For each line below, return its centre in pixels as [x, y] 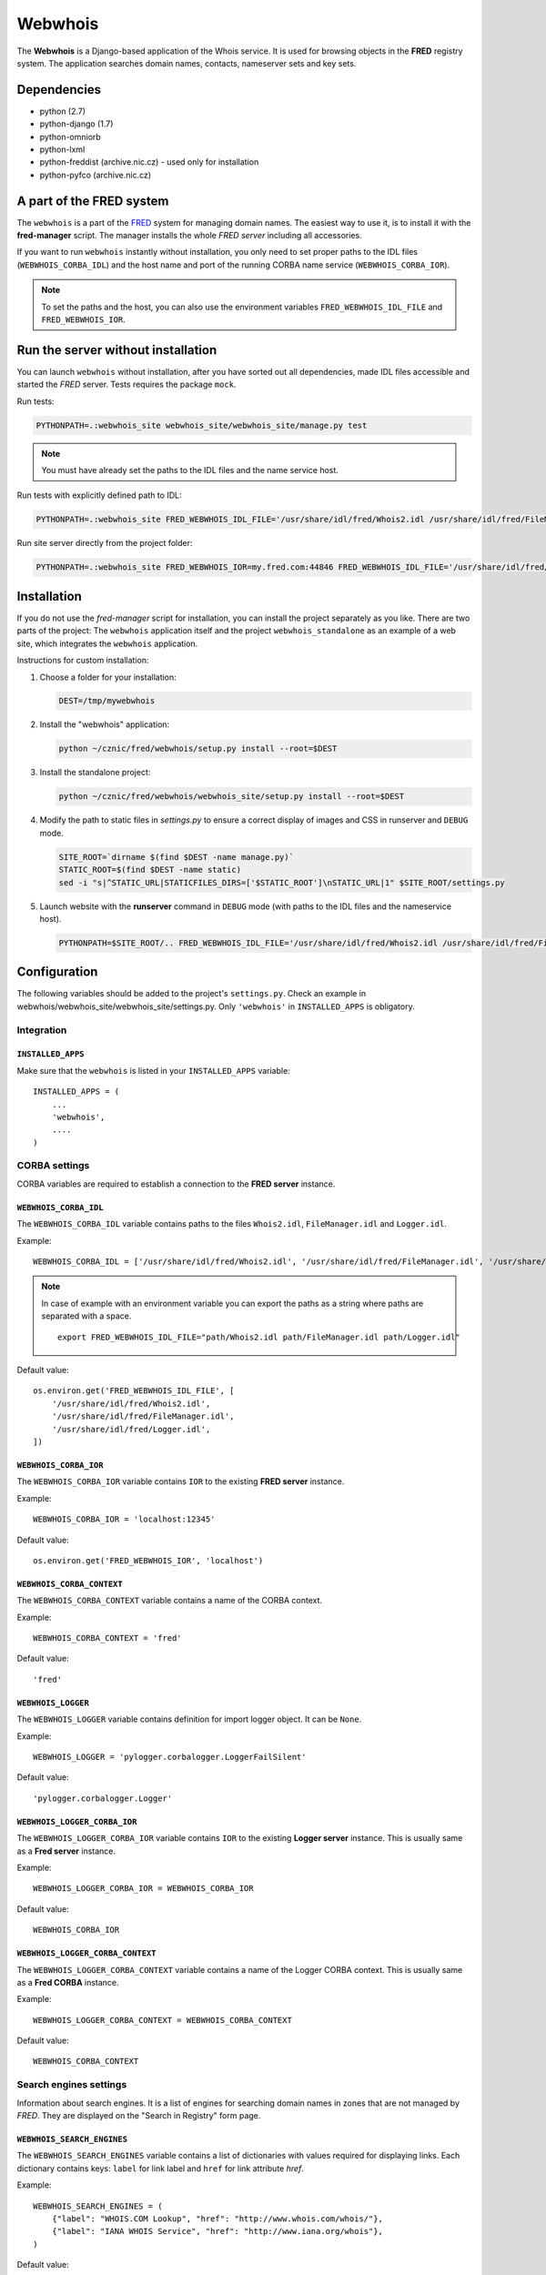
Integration [42, 1030]
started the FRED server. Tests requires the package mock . [126, 384]
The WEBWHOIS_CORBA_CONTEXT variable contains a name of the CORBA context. [170, 1601]
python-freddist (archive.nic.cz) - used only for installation [149, 162]
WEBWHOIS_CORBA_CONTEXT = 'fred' [107, 1638]
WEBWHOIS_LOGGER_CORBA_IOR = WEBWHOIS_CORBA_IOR [143, 1889]
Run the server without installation [117, 350]
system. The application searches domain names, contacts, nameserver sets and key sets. [187, 63]
